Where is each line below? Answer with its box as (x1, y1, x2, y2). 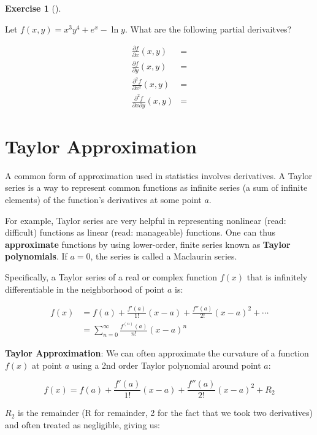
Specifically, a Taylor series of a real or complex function (5, 271, 218, 283)
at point (32, 358, 63, 371)
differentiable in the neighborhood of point (5, 282, 165, 295)
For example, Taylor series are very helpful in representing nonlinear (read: (5, 214, 286, 226)
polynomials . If (5, 250, 67, 263)
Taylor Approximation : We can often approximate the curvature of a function (5, 346, 309, 359)
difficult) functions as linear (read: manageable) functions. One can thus (5, 226, 276, 239)
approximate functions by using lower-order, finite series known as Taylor (5, 237, 291, 250)
